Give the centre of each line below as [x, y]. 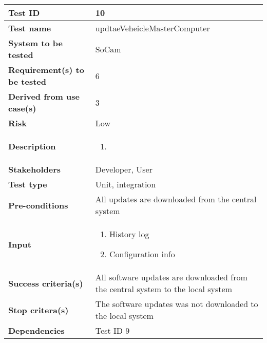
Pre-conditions [38, 205]
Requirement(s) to [46, 70]
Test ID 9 [112, 330]
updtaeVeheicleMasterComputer [152, 28]
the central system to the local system [164, 289]
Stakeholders [34, 169]
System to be [35, 43]
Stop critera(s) [39, 310]
